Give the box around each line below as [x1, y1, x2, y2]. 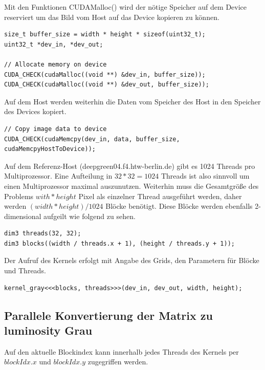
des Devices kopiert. [4, 106, 67, 117]
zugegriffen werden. [87, 356, 148, 367]
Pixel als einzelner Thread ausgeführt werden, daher [78, 190, 242, 201]
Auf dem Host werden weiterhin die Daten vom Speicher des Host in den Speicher [4, 96, 261, 106]
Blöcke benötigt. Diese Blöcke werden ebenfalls [105, 201, 253, 211]
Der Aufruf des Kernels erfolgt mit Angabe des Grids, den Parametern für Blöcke [4, 255, 259, 266]
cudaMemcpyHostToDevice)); [4, 145, 96, 153]
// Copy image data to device [4, 125, 107, 133]
